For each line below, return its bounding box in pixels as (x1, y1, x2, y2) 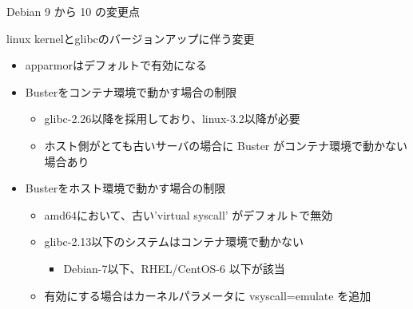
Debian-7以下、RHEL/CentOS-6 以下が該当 (63, 259, 285, 276)
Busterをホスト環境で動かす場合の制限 (25, 180, 226, 196)
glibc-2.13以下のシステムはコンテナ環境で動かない (44, 233, 304, 250)
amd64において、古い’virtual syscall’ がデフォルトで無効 (44, 206, 333, 223)
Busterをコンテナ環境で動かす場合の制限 (25, 83, 237, 100)
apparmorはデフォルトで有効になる (25, 57, 208, 73)
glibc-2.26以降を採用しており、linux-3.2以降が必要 (44, 110, 300, 127)
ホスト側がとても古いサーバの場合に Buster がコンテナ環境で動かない (44, 137, 408, 153)
